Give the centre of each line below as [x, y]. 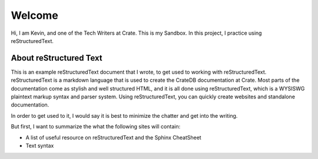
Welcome [34, 15]
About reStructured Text [57, 58]
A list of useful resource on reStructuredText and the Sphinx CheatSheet [113, 137]
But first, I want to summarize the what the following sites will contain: [96, 127]
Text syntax [40, 145]
